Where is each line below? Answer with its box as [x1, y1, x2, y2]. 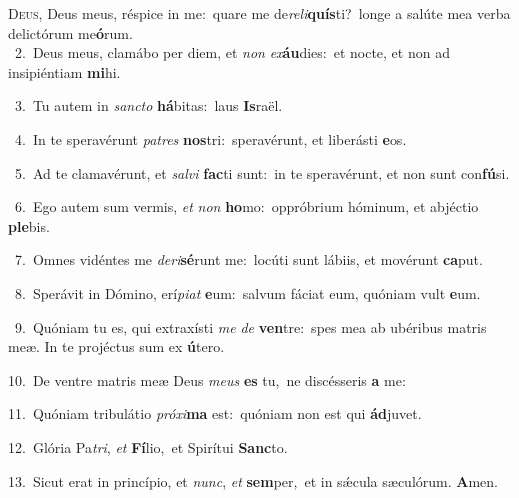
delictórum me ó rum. [8, 22, 133, 43]
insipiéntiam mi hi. [8, 61, 121, 82]
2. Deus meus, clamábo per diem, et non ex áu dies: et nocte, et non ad [14, 42, 450, 63]
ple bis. [8, 215, 50, 236]
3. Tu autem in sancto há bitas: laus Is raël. [14, 95, 283, 116]
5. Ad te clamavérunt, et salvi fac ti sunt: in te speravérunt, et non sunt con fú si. [14, 162, 510, 183]
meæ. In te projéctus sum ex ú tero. [8, 336, 225, 357]
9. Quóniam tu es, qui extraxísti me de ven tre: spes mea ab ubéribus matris [14, 316, 487, 337]
